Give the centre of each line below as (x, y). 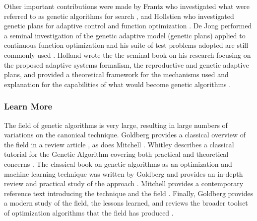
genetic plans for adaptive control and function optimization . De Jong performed (128, 26)
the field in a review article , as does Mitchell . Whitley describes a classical (119, 144)
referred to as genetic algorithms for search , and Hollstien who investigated (119, 16)
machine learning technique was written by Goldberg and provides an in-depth (124, 173)
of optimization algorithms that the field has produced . (89, 212)
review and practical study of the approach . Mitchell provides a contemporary (124, 183)
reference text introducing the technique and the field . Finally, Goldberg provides (129, 193)
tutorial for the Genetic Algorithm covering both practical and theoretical (116, 154)
